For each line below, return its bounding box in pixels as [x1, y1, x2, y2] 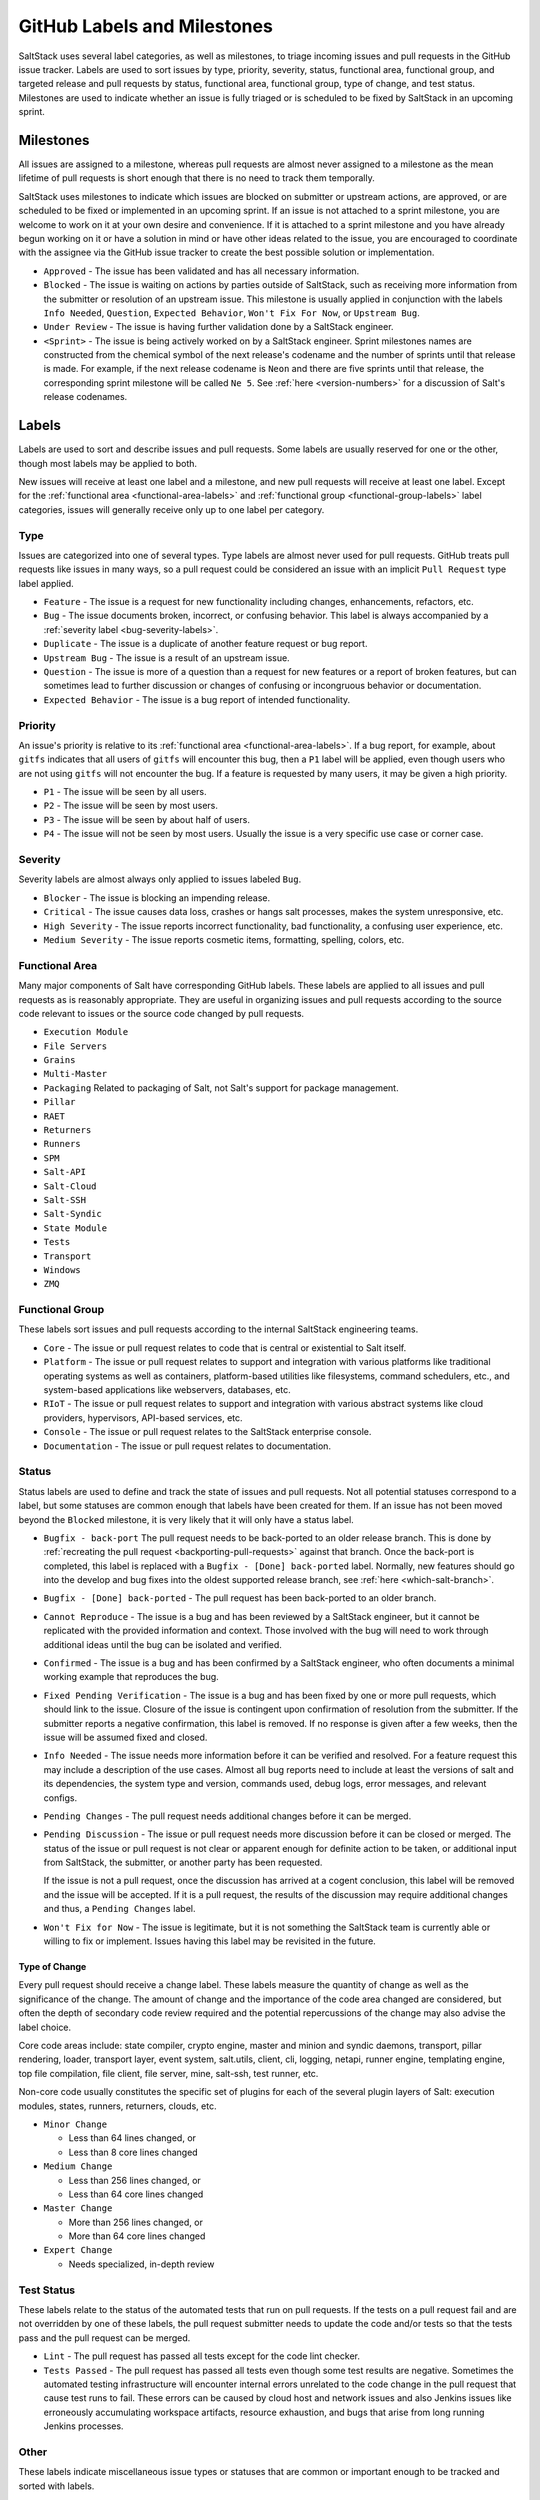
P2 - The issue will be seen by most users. [43, 800, 219, 812]
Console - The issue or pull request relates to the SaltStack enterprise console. [43, 1426, 372, 1438]
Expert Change [43, 2245, 113, 2256]
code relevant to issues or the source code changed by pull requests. [18, 1007, 305, 1019]
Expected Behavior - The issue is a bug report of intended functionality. [43, 693, 351, 705]
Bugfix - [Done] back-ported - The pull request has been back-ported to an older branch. [43, 1592, 437, 1604]
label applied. [18, 577, 74, 589]
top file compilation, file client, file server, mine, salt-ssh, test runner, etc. [18, 2067, 319, 2079]
